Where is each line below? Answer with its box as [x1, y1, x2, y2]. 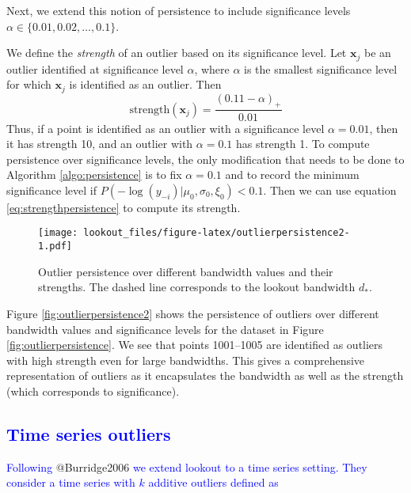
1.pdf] [38, 241, 72, 252]
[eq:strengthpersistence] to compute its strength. [6, 199, 241, 215]
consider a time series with [6, 474, 135, 491]
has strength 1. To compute [236, 135, 370, 152]
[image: [38, 227, 78, 239]
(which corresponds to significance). [6, 382, 180, 399]
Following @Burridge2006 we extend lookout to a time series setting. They [6, 458, 367, 475]
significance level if [6, 181, 97, 198]
